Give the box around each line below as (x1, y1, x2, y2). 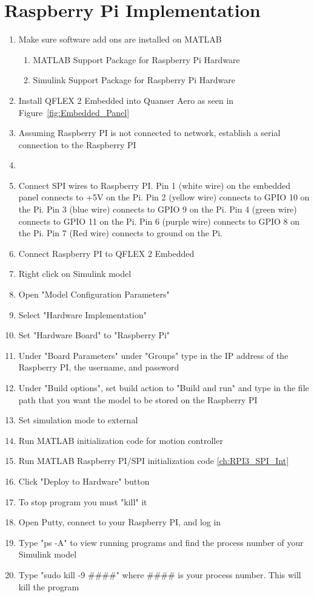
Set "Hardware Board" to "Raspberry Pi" (18, 329, 170, 341)
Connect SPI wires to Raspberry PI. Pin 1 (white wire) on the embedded (18, 179, 291, 191)
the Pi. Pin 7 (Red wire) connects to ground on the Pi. (18, 227, 222, 239)
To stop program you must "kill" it (18, 495, 147, 508)
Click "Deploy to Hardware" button (18, 474, 150, 487)
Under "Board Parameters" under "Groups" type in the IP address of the (18, 349, 289, 361)
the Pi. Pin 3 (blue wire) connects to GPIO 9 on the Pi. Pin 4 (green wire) (18, 203, 297, 216)
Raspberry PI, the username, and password (18, 361, 179, 374)
